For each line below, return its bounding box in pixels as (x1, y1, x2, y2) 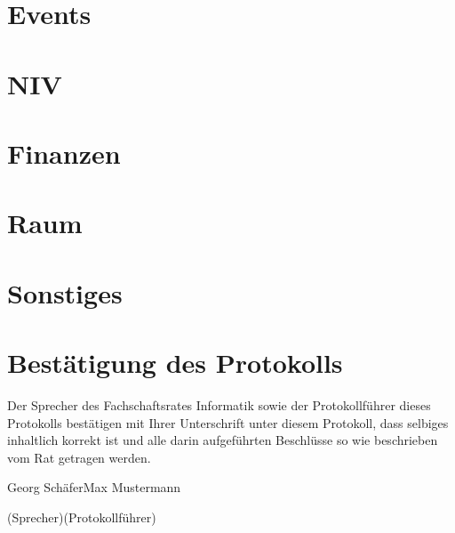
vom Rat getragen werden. (7, 448, 151, 466)
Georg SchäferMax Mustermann (7, 478, 181, 497)
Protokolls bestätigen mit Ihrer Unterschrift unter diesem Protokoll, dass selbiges (7, 413, 449, 432)
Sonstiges (7, 274, 123, 311)
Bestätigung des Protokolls (7, 344, 343, 381)
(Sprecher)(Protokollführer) (7, 507, 156, 526)
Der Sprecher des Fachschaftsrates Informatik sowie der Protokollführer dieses (7, 396, 431, 414)
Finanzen (7, 134, 121, 171)
